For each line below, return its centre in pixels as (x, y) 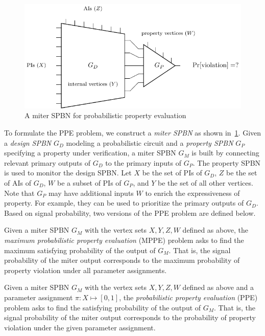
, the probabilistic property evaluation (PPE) (188, 297)
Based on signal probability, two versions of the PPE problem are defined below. (130, 212)
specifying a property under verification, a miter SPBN (90, 153)
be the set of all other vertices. (205, 183)
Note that (19, 193)
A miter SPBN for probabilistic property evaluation (105, 115)
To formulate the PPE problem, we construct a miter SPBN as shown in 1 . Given (133, 133)
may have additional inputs (91, 193)
